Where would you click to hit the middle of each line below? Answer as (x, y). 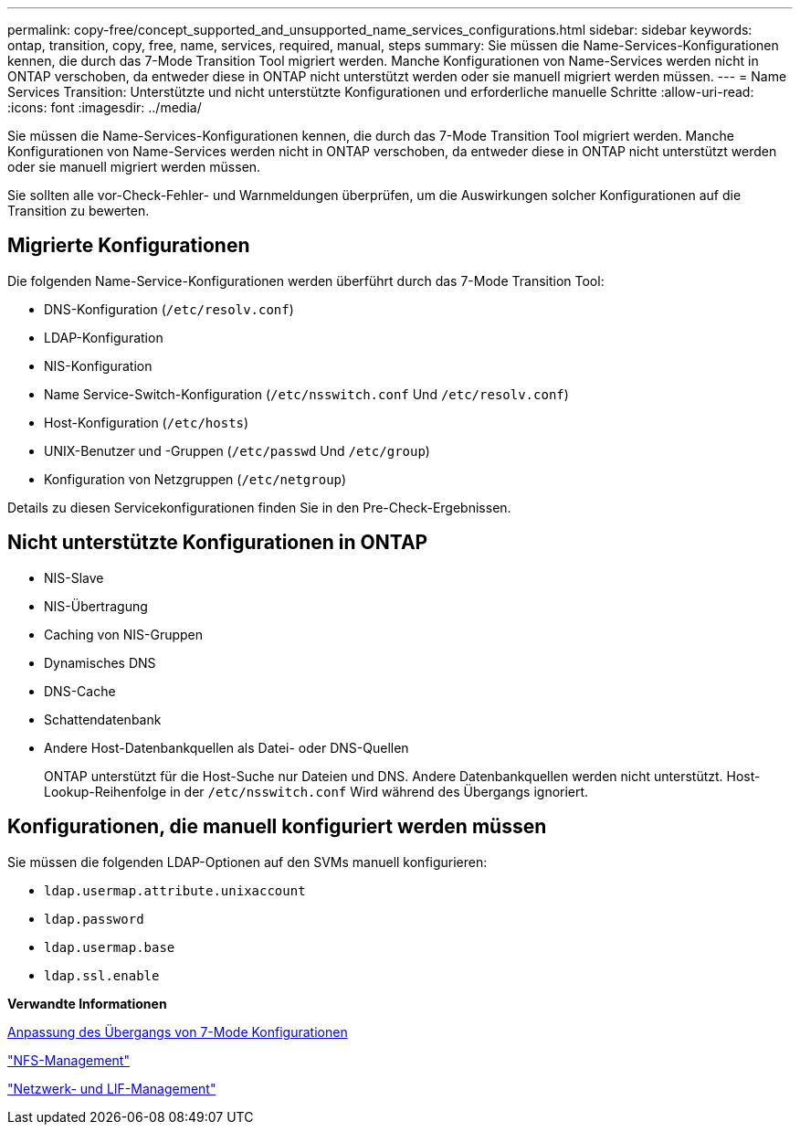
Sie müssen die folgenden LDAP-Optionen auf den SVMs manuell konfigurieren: (247, 862)
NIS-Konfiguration (98, 365)
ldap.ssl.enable (102, 975)
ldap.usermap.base (110, 947)
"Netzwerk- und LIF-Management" (112, 1088)
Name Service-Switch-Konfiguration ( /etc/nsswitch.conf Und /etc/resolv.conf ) (306, 394)
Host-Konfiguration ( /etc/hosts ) (147, 422)
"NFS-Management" (68, 1060)
